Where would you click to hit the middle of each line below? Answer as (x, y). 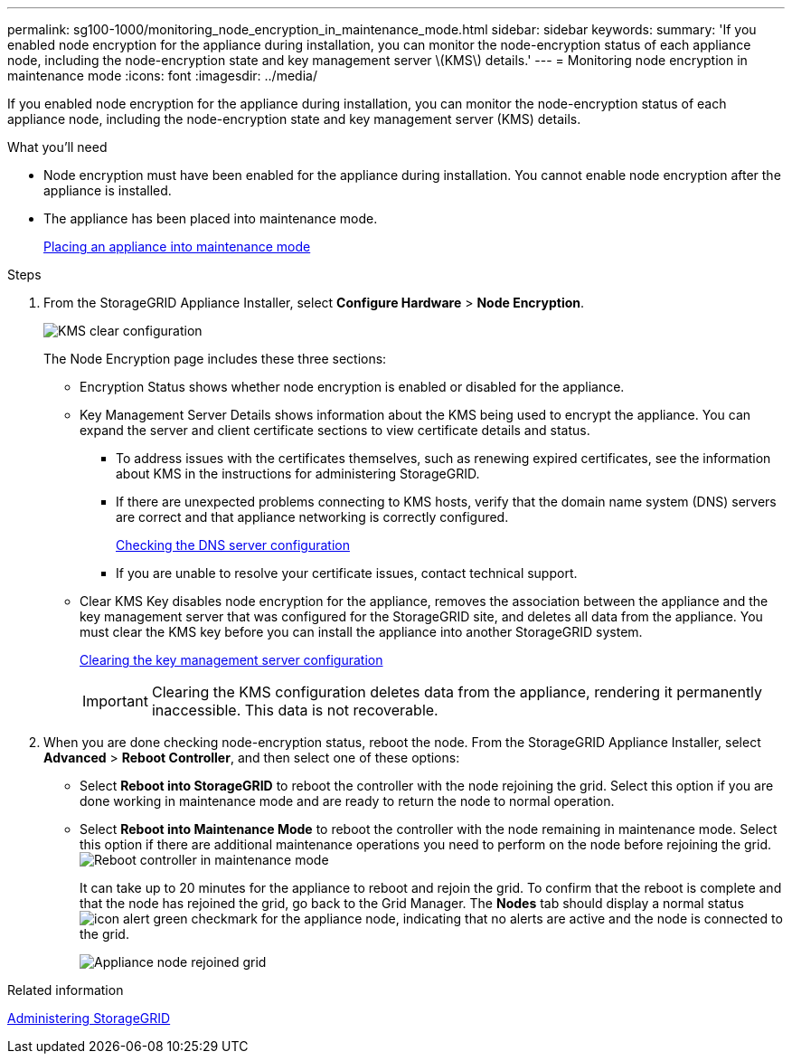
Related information (66, 990)
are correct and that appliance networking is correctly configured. (312, 517)
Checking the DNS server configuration (233, 545)
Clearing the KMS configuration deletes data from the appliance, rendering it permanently (457, 692)
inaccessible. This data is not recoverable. (295, 710)
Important (115, 701)
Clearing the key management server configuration (231, 660)
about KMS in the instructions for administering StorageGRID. (298, 474)
